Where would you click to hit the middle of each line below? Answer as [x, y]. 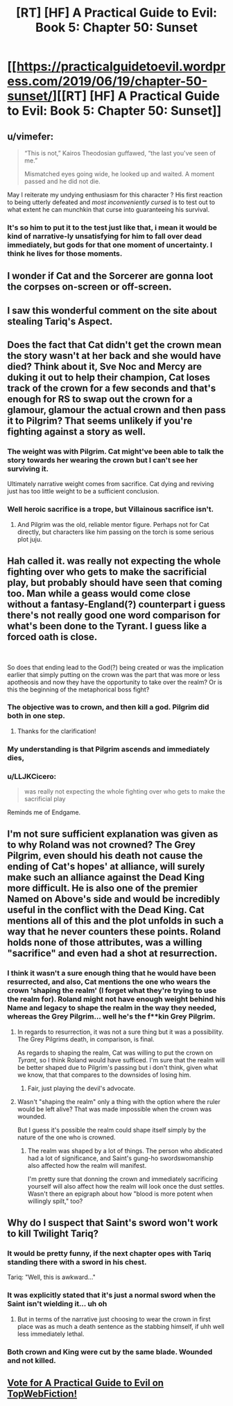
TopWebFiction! [42, 1394]
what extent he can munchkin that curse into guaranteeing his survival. [109, 209]
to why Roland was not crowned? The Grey [101, 845]
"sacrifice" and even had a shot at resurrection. [112, 954]
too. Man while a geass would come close [99, 594]
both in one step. [36, 716]
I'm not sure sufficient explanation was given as [113, 834]
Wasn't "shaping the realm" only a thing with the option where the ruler [119, 1101]
